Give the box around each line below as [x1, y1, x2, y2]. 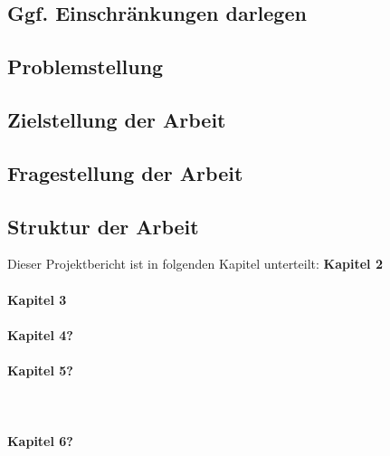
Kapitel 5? [7, 360, 73, 379]
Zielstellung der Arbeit [7, 105, 226, 133]
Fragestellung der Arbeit [7, 158, 243, 186]
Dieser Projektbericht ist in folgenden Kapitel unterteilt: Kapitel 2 [7, 254, 383, 273]
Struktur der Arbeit [7, 212, 199, 240]
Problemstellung [7, 52, 164, 81]
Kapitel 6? [7, 432, 73, 451]
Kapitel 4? [7, 325, 73, 344]
